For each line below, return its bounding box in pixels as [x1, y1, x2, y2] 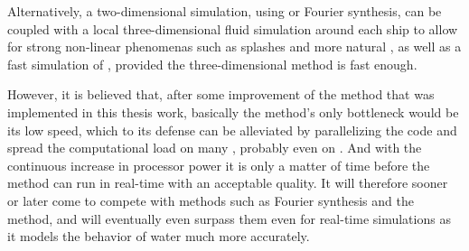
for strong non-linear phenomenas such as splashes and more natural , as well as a [7, 37, 462, 56]
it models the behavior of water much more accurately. [7, 227, 310, 246]
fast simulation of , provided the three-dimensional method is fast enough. [7, 54, 417, 73]
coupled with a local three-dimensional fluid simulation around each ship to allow [7, 19, 458, 38]
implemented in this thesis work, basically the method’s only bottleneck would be [7, 102, 459, 121]
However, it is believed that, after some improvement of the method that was [7, 85, 435, 104]
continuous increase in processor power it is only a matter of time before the [7, 155, 430, 174]
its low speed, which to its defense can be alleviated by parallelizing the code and [7, 120, 457, 139]
